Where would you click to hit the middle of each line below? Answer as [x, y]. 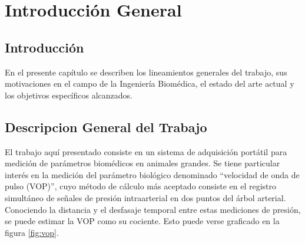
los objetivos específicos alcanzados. [69, 95]
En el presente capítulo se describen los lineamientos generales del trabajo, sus [146, 72]
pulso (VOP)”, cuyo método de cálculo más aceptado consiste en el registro [141, 186]
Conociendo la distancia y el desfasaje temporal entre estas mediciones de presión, [153, 209]
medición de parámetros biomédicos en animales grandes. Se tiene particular [142, 163]
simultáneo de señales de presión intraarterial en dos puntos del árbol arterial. [145, 197]
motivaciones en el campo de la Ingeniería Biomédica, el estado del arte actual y [150, 83]
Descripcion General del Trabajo [106, 127]
